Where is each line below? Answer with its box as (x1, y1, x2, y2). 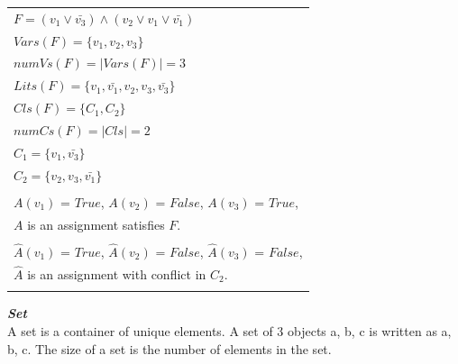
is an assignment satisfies (27, 214, 165, 233)
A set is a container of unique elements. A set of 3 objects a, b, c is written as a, (7, 321, 452, 340)
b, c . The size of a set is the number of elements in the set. (7, 339, 332, 358)
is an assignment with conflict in (27, 264, 206, 283)
